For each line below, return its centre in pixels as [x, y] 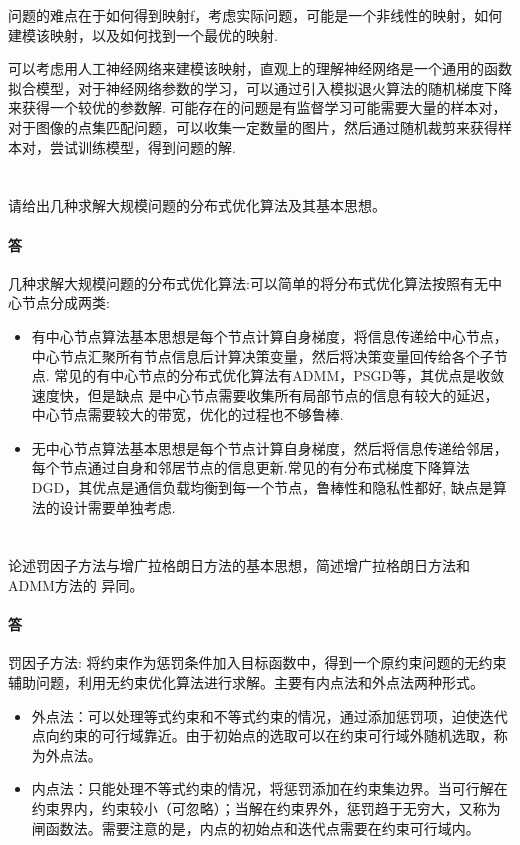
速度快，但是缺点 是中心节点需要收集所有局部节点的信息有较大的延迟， [265, 394]
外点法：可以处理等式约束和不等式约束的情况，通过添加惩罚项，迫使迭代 [269, 715]
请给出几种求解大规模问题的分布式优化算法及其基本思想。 [197, 205]
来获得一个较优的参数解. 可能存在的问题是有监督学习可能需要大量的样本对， [257, 107]
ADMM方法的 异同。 [76, 585]
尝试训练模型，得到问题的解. [142, 146]
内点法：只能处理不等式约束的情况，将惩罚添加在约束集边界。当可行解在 [269, 788]
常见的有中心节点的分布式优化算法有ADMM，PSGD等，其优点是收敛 [279, 375]
